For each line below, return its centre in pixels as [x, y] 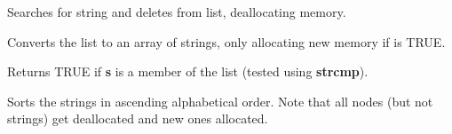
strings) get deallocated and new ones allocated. [138, 118]
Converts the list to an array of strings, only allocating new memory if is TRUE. [226, 41]
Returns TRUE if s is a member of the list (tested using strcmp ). [188, 71]
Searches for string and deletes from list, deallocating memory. [177, 12]
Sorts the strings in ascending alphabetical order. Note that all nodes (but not [220, 101]
